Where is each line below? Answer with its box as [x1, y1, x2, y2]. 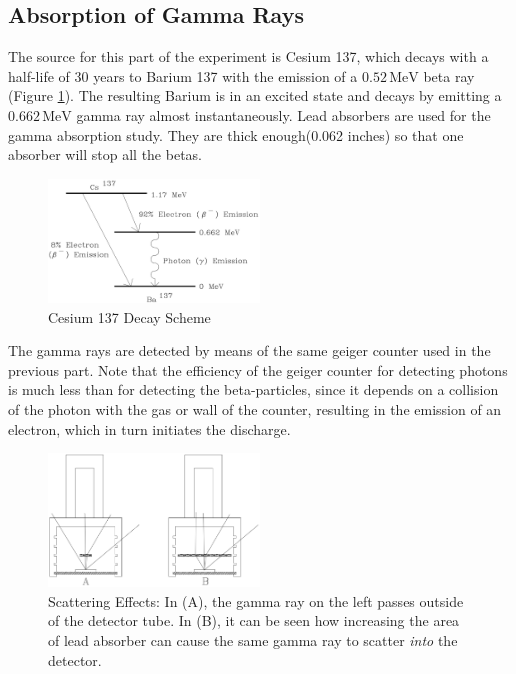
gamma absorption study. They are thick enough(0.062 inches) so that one [8, 124, 464, 145]
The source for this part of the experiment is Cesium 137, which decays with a [8, 46, 489, 67]
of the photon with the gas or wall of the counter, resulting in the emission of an [8, 398, 502, 419]
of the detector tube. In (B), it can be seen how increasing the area [48, 610, 460, 631]
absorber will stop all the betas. [8, 144, 202, 165]
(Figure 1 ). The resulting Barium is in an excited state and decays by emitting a [8, 85, 502, 106]
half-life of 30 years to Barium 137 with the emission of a [8, 65, 358, 86]
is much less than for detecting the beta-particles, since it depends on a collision [8, 379, 499, 400]
